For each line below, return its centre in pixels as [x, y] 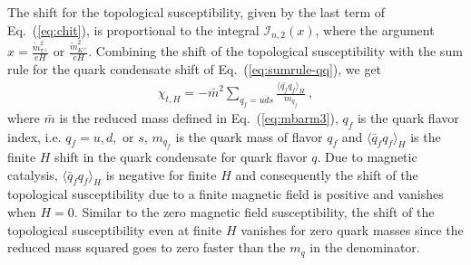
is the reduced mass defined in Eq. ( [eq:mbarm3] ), [199, 117]
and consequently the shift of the [327, 174]
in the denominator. [365, 247]
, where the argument [375, 29]
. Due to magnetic [367, 157]
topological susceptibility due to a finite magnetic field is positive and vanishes [226, 194]
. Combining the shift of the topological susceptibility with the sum [275, 51]
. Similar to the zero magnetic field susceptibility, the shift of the [254, 212]
